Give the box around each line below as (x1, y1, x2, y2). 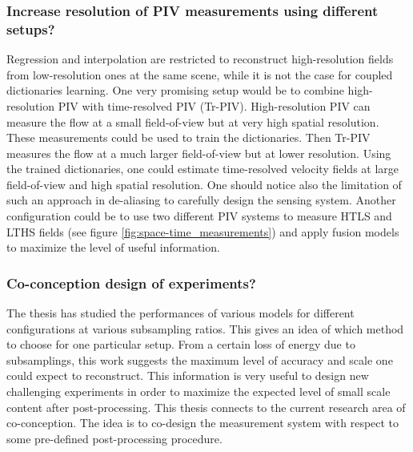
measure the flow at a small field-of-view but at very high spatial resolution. (6, 113, 379, 130)
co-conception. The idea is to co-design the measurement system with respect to (6, 414, 399, 431)
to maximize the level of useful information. (6, 239, 220, 256)
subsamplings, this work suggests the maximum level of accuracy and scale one (6, 351, 393, 368)
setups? (6, 18, 55, 38)
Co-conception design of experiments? (6, 272, 256, 293)
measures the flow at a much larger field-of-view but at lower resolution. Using (6, 144, 391, 161)
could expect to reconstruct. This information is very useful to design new (6, 367, 369, 384)
